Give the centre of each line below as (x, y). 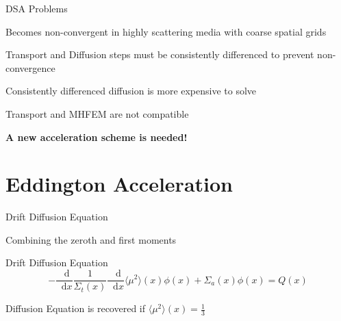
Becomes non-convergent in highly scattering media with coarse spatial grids (166, 31)
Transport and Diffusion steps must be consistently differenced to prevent (160, 54)
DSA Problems (37, 8)
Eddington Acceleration (119, 184)
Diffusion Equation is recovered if (76, 308)
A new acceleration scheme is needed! (97, 137)
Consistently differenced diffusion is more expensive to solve (131, 91)
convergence (30, 67)
